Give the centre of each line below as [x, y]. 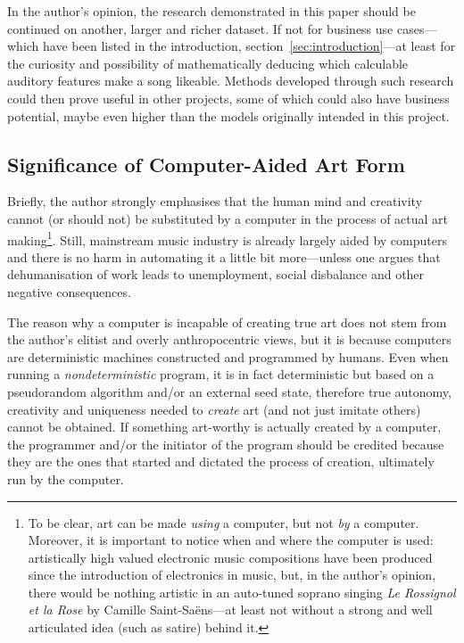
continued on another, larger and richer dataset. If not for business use [200, 28]
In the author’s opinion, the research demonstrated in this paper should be [211, 11]
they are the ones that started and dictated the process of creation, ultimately [221, 462]
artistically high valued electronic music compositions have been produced [230, 557]
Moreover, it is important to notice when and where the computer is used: [231, 540]
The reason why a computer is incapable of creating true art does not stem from [227, 321]
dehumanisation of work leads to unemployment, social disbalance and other [216, 274]
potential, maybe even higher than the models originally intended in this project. [228, 115]
